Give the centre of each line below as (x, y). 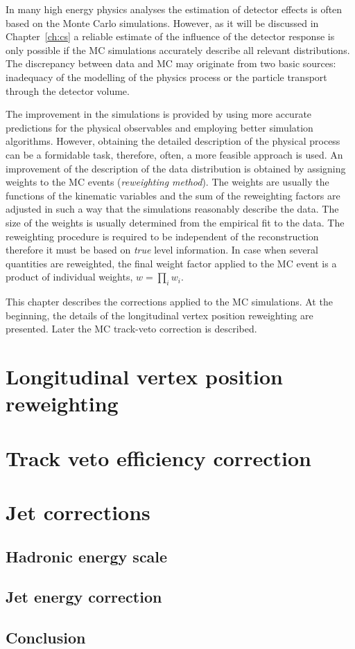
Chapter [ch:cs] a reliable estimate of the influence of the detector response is (170, 36)
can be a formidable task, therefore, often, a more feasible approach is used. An (174, 154)
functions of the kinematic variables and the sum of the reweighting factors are (173, 195)
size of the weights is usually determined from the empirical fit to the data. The (175, 222)
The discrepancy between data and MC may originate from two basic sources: (171, 63)
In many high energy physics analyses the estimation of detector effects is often (174, 9)
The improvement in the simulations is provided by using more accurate (159, 114)
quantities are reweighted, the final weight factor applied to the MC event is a (171, 263)
